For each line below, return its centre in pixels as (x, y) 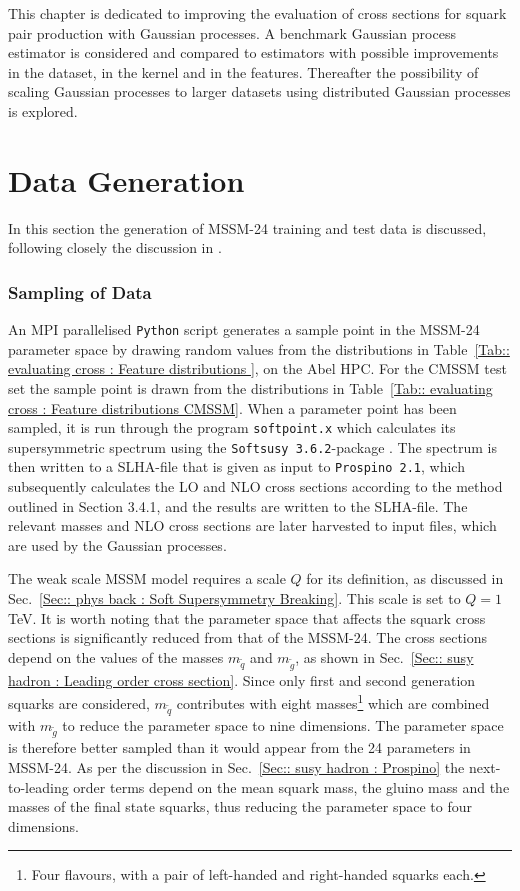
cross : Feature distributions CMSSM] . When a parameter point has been (232, 407)
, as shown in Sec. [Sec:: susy (384, 656)
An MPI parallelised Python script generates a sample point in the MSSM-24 (244, 329)
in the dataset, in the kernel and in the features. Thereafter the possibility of (243, 71)
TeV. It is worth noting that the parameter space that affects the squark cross (247, 617)
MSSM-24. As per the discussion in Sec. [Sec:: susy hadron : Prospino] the (236, 766)
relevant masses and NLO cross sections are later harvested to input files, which (252, 525)
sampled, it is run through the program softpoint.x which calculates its (232, 427)
